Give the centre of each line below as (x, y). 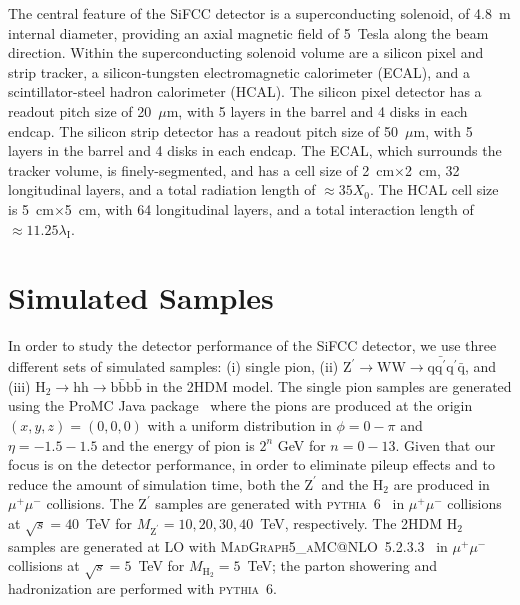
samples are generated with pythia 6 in (280, 503)
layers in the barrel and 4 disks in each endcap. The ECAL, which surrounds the (255, 150)
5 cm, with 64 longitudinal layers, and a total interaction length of (269, 208)
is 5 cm (31, 208)
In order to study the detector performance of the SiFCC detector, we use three (252, 345)
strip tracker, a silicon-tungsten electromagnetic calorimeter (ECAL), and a (239, 71)
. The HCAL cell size (434, 189)
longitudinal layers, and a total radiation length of (162, 189)
